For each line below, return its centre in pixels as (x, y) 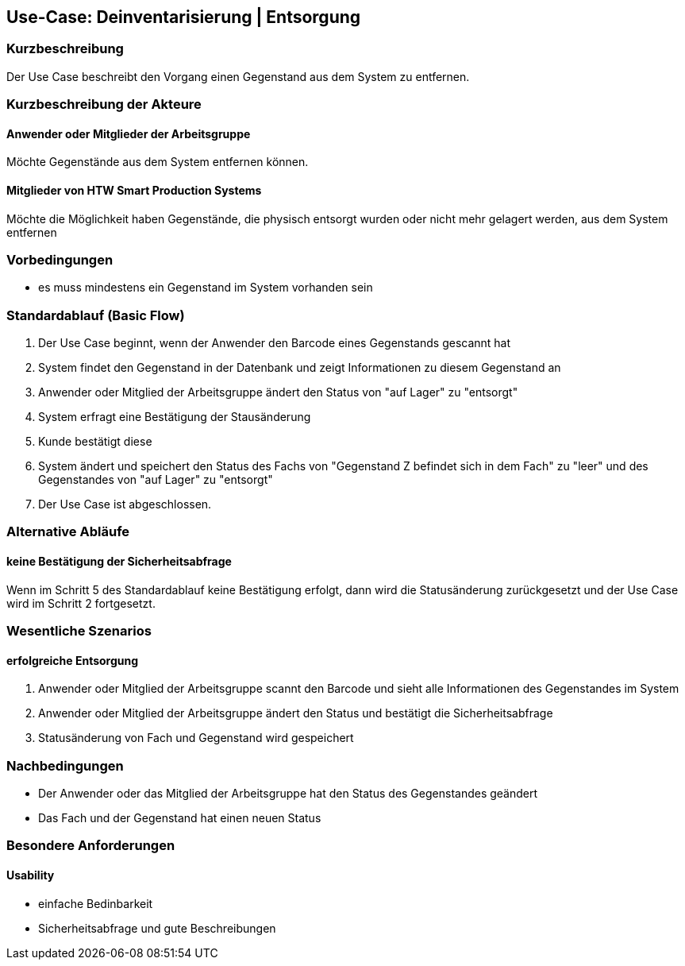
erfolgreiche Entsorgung (73, 660)
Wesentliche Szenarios (79, 631)
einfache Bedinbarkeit (96, 903)
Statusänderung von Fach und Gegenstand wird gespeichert (196, 738)
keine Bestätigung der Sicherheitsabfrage (119, 562)
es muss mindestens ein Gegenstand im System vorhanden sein (206, 288)
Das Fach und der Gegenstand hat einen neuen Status (180, 818)
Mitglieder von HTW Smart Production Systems (134, 190)
